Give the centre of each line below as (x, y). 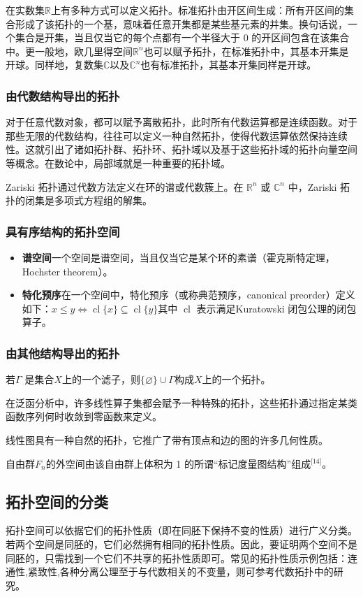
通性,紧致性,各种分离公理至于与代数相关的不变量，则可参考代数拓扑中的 (170, 571)
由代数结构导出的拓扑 (63, 95)
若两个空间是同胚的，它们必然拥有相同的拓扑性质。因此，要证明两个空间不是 (181, 544)
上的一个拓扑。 (236, 379)
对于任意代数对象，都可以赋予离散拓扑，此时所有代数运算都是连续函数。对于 (181, 122)
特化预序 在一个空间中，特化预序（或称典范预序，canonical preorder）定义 (188, 295)
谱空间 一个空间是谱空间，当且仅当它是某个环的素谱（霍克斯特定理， (178, 257)
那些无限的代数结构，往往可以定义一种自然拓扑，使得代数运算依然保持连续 (177, 135)
